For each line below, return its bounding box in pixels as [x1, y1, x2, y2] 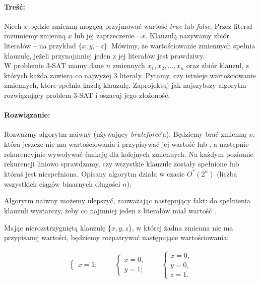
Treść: [4, 1, 25, 12]
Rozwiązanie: [4, 109, 50, 120]
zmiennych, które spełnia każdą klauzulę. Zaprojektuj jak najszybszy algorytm [4, 80, 246, 90]
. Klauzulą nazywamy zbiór [145, 30, 230, 41]
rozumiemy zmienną [4, 30, 66, 41]
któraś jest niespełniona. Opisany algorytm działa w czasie [4, 168, 185, 179]
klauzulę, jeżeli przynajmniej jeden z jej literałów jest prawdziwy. [4, 50, 205, 61]
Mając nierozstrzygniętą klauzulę [4, 222, 106, 233]
